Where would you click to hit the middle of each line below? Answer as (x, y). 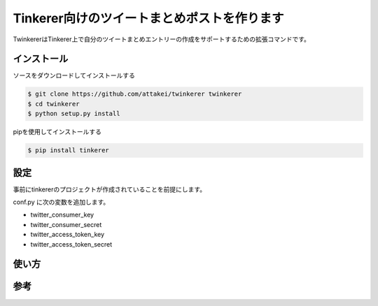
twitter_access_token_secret (71, 244)
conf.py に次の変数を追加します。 (61, 202)
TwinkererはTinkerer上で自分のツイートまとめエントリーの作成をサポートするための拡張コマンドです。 (162, 39)
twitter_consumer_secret (66, 224)
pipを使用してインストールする (57, 132)
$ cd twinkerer (54, 104)
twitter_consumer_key (62, 215)
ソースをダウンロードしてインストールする (74, 75)
